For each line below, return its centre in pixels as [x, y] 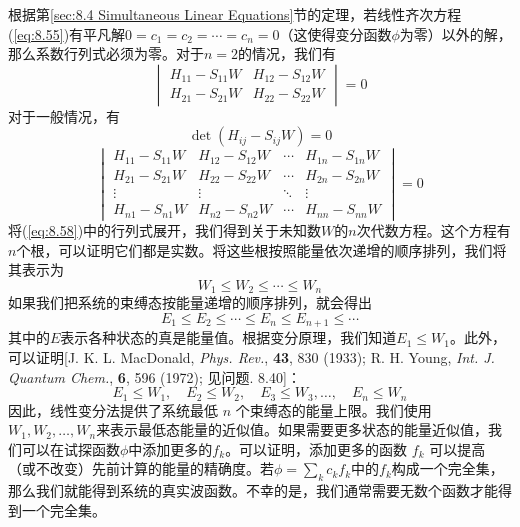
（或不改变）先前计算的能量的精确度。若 [141, 468]
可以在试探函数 [70, 448]
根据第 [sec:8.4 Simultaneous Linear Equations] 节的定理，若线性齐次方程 [235, 14]
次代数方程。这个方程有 [433, 230]
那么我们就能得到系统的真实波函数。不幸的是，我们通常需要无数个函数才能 [253, 490]
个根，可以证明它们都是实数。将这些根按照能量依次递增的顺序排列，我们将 [261, 249]
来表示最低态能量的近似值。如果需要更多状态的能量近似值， [292, 429]
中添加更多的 [170, 448]
